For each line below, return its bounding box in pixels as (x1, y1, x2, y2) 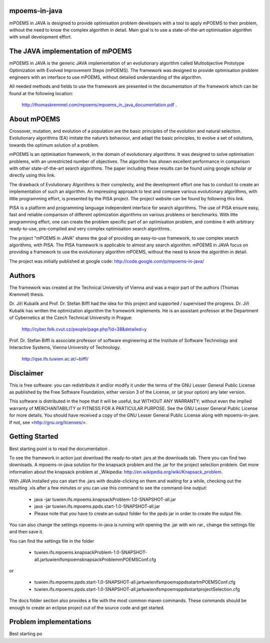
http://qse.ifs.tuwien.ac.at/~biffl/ (21, 356, 89, 362)
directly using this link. (9, 172, 56, 178)
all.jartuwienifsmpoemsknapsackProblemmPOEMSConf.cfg (34, 556, 156, 562)
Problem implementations (9, 617, 92, 626)
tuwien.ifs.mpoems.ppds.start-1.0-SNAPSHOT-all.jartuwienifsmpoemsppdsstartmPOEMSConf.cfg (34, 579, 236, 585)
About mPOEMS (9, 115, 60, 123)
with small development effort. (9, 34, 72, 40)
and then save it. (9, 529, 43, 535)
